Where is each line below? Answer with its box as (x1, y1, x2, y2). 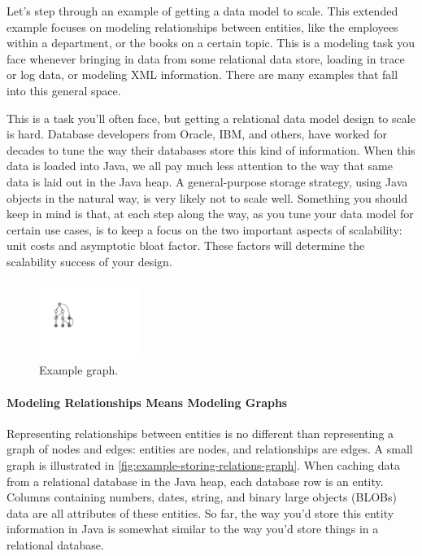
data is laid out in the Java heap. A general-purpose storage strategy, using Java (7, 173, 408, 190)
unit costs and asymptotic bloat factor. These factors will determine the (7, 237, 365, 254)
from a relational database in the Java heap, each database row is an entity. (7, 472, 384, 489)
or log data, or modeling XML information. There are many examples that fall (7, 66, 398, 83)
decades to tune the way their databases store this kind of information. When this (7, 141, 415, 158)
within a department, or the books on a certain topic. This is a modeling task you (7, 34, 415, 51)
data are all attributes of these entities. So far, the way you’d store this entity (7, 504, 394, 521)
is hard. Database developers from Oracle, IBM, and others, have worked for (7, 125, 388, 142)
